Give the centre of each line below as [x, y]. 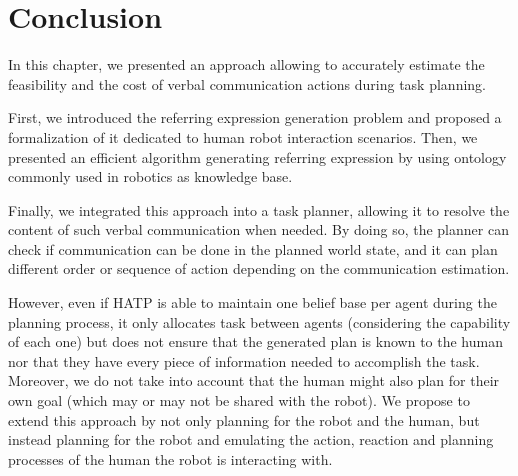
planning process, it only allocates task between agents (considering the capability [259, 321]
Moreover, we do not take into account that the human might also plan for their [254, 380]
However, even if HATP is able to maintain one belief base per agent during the [252, 302]
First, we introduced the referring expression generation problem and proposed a [255, 117]
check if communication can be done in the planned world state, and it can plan [253, 248]
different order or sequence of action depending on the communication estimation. [259, 268]
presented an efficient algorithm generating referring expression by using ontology [257, 156]
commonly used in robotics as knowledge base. [150, 176]
